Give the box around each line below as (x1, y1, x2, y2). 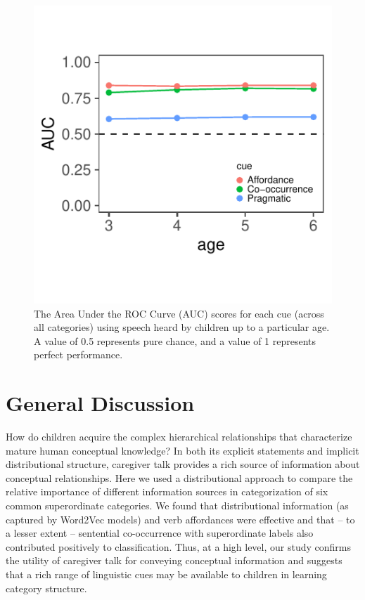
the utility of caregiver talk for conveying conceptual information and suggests (6, 553, 342, 568)
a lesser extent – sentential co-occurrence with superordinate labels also (6, 526, 314, 540)
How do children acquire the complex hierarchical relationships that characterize (6, 429, 352, 444)
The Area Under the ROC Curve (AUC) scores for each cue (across (34, 306, 324, 320)
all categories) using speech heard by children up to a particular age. (34, 320, 330, 334)
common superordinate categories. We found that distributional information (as (6, 498, 349, 513)
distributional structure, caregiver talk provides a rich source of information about (6, 457, 360, 471)
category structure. (6, 580, 87, 595)
